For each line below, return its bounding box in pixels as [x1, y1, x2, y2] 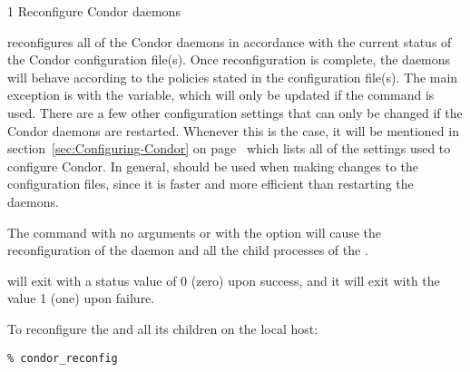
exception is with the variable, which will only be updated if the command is [7, 85, 435, 104]
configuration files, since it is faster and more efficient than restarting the [7, 174, 414, 193]
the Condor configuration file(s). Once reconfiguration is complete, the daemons [7, 50, 451, 69]
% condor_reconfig [7, 351, 118, 365]
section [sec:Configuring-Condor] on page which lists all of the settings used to [7, 139, 451, 158]
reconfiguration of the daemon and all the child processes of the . [7, 240, 368, 259]
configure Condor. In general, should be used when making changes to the [7, 156, 419, 175]
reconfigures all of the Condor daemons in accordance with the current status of [7, 32, 452, 51]
